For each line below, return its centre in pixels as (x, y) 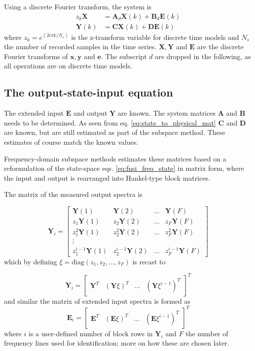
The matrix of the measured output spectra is (73, 194)
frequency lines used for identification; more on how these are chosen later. (117, 343)
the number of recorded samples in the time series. (80, 47)
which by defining (31, 261)
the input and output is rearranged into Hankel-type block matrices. (107, 177)
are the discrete (220, 47)
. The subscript (124, 56)
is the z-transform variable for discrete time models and (155, 37)
